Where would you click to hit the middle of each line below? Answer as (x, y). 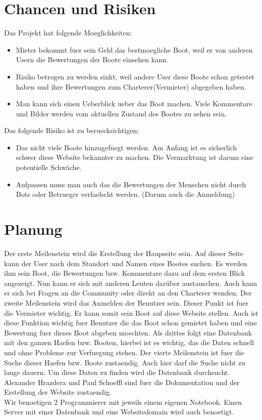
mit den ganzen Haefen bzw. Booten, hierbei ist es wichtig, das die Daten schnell (129, 342)
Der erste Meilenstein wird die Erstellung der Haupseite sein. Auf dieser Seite (124, 253)
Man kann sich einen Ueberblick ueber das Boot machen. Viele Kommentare (134, 103)
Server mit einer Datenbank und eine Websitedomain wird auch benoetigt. (119, 412)
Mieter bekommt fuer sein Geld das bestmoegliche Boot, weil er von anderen (134, 49)
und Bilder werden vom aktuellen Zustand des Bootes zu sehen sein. (121, 113)
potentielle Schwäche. (49, 167)
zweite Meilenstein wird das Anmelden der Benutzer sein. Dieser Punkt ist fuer (126, 302)
